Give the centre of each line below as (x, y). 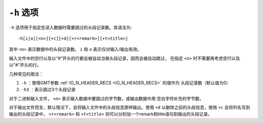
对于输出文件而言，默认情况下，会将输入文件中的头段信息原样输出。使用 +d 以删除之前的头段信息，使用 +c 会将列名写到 (130, 108)
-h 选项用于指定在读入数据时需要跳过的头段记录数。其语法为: (70, 27)
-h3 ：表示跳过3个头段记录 (48, 90)
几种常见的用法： (26, 74)
